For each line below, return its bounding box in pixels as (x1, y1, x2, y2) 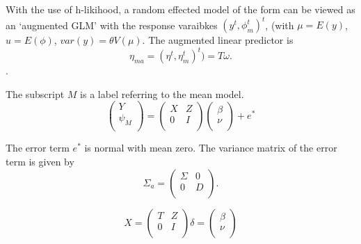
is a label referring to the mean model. (80, 86, 244, 101)
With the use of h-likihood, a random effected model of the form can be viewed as (6, 2, 355, 16)
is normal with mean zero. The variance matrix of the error (84, 140, 337, 155)
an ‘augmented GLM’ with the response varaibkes (6, 17, 218, 32)
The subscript (6, 86, 65, 101)
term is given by (6, 154, 74, 168)
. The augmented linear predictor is (142, 33, 294, 47)
